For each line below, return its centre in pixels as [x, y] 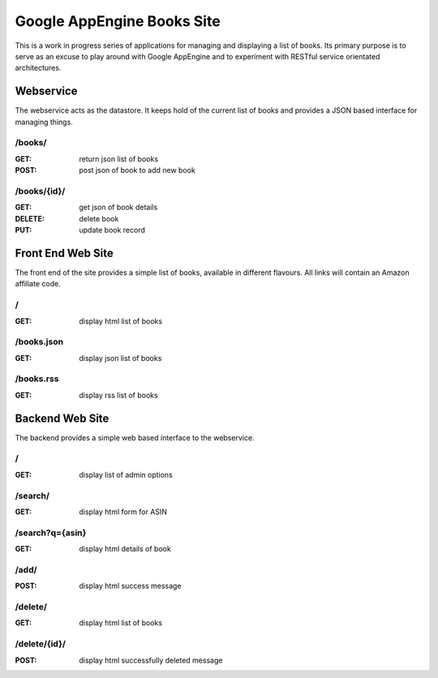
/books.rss [37, 379]
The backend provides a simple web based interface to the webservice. [135, 437]
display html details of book [125, 549]
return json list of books [118, 159]
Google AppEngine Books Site [118, 21]
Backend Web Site [62, 418]
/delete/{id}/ [41, 644]
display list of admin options [126, 474]
